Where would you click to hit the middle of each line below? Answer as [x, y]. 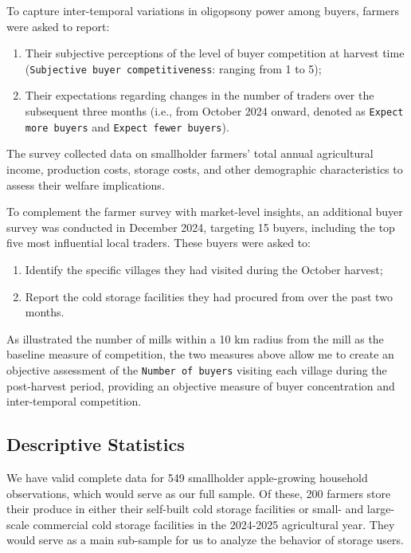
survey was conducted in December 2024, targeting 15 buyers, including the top [201, 227]
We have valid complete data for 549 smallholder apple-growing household [187, 477]
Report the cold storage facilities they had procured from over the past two [209, 296]
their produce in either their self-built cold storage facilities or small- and [185, 509]
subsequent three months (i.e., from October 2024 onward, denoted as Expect [214, 111]
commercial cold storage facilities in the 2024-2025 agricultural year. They [214, 524]
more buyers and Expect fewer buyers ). [127, 126]
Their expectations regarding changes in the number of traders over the [200, 95]
